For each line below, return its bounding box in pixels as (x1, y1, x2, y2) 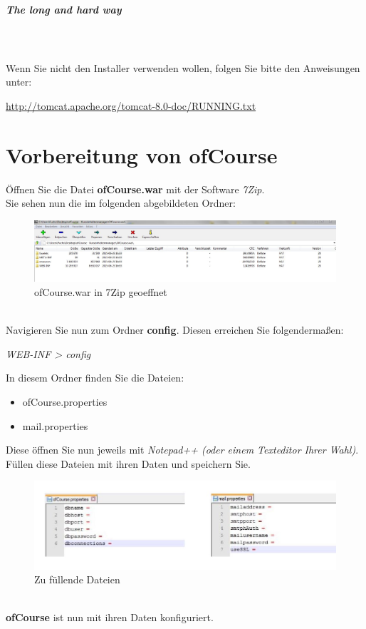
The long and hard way (6, 1, 122, 16)
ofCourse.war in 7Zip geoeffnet (34, 284, 167, 299)
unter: (6, 74, 32, 89)
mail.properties (22, 418, 88, 433)
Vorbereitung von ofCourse (6, 140, 278, 169)
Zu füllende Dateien (34, 572, 120, 587)
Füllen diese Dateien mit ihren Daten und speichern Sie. (6, 456, 251, 471)
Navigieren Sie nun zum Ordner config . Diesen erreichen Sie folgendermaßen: (6, 322, 344, 337)
